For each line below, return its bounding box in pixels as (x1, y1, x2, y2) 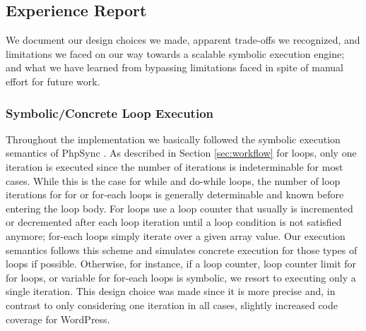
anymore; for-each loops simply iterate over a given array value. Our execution (6, 228, 346, 243)
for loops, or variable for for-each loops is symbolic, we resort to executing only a (6, 270, 356, 284)
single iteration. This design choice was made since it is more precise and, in (6, 284, 336, 299)
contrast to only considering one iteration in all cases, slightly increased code (6, 297, 338, 312)
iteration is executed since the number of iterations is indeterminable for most (6, 159, 343, 174)
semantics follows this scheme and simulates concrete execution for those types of (6, 242, 358, 257)
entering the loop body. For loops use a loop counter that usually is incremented (6, 200, 353, 215)
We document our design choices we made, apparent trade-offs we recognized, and (6, 32, 360, 47)
